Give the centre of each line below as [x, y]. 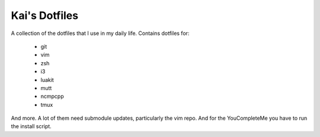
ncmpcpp [52, 96]
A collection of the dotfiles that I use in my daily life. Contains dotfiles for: [100, 33]
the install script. [31, 126]
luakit [47, 79]
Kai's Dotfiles [45, 15]
